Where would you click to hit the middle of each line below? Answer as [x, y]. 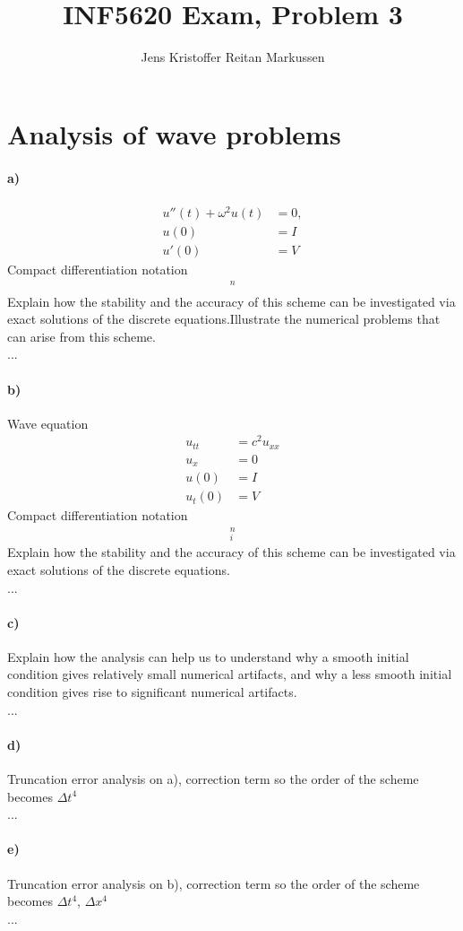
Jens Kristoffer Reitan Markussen [233, 57]
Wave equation [48, 423]
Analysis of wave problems [174, 133]
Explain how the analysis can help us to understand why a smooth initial [208, 656]
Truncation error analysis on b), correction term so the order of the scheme [214, 883]
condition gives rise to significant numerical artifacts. [152, 692]
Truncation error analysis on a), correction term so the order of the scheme [213, 779]
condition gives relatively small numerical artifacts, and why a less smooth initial [230, 674]
